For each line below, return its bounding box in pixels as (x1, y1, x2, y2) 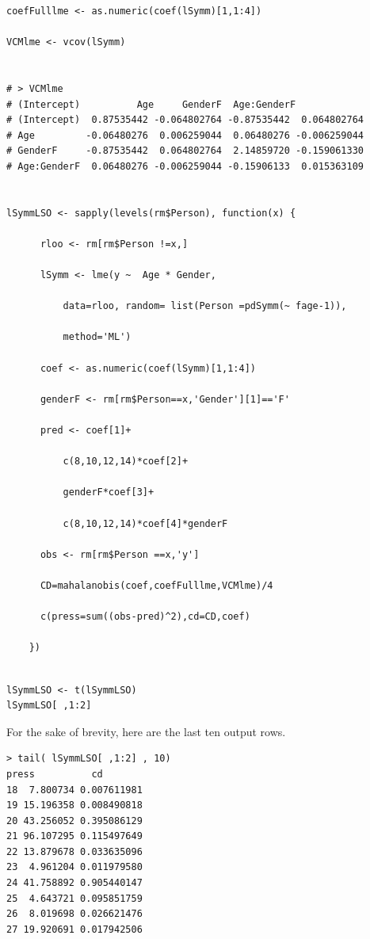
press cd (6, 768, 103, 780)
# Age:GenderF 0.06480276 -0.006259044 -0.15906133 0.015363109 (6, 160, 364, 172)
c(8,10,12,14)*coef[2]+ (63, 456, 189, 468)
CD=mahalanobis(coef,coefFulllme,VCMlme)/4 (40, 579, 273, 591)
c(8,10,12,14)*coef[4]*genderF (63, 517, 228, 529)
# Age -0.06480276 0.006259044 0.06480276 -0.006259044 (6, 129, 364, 141)
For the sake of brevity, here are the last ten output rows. (6, 723, 286, 739)
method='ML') (63, 331, 132, 343)
